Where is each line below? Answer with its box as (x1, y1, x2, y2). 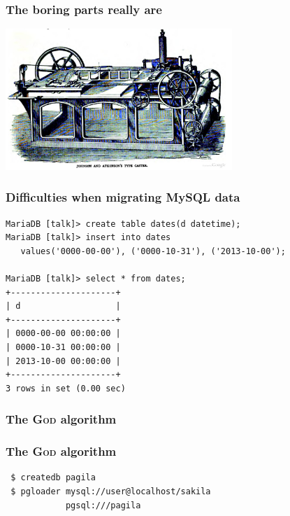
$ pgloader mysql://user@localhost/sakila (10, 487, 211, 496)
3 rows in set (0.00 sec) (6, 383, 126, 393)
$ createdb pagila (10, 473, 96, 483)
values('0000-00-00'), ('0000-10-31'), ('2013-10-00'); (20, 246, 286, 256)
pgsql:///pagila (65, 500, 141, 510)
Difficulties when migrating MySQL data (6, 188, 240, 206)
